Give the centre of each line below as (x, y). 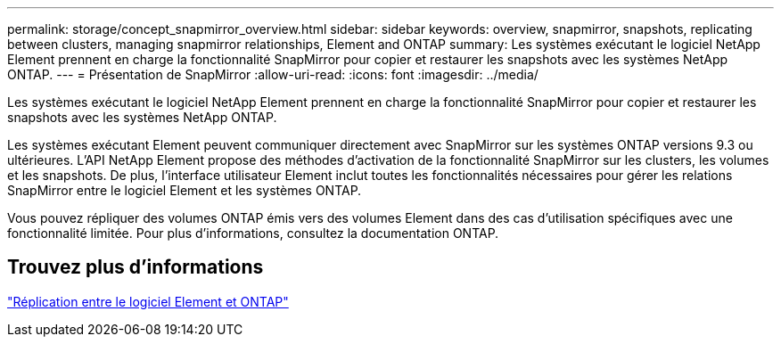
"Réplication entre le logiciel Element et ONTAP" (148, 301)
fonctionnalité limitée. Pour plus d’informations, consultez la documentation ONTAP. (253, 233)
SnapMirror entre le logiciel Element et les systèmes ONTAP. (185, 190)
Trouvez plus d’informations (136, 267)
